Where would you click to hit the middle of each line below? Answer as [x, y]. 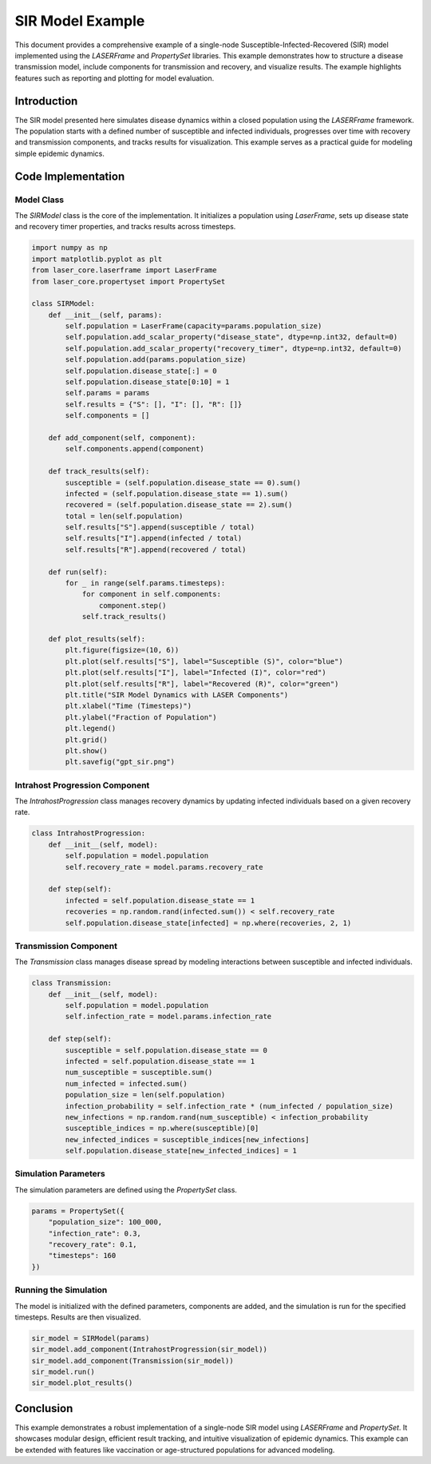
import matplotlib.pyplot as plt [97, 259]
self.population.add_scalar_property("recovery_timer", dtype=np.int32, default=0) [233, 348]
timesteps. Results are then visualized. [78, 1317]
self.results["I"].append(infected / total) [154, 538]
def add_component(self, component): [122, 438]
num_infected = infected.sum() [126, 1083]
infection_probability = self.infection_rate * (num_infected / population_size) [229, 1106]
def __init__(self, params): [105, 315]
